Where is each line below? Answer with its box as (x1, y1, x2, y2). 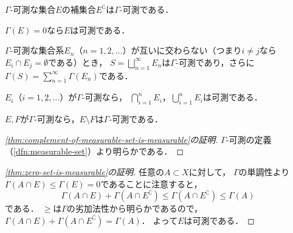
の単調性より (238, 165, 290, 178)
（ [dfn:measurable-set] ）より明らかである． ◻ (5, 145, 184, 158)
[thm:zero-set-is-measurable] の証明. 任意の (5, 165, 164, 178)
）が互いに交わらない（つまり (122, 44, 242, 57)
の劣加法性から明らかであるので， (66, 202, 203, 215)
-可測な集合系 (10, 44, 64, 57)
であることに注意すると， (100, 177, 202, 190)
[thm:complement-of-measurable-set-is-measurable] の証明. (5, 133, 218, 145)
